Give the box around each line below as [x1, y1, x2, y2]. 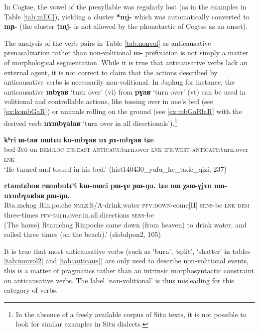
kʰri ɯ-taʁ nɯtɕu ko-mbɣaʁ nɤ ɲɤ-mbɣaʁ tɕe [4, 134, 154, 144]
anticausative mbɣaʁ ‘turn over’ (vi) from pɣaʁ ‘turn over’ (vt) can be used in [4, 86, 246, 97]
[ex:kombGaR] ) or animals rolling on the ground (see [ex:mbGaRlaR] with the [4, 106, 242, 116]
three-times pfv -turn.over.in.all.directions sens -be [4, 209, 154, 220]
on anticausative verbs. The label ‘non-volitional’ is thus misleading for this [4, 275, 234, 285]
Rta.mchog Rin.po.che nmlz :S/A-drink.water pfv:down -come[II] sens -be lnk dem [4, 200, 250, 210]
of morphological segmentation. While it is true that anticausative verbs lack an [4, 57, 248, 67]
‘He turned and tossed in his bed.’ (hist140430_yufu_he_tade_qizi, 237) [4, 163, 227, 174]
